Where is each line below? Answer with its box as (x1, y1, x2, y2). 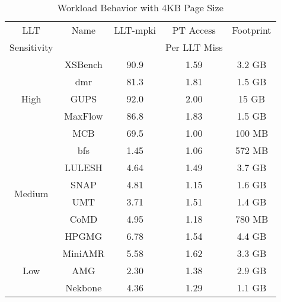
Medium (14, 186, 49, 200)
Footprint (232, 23, 272, 37)
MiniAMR (62, 246, 105, 260)
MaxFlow (64, 109, 103, 123)
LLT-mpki (114, 23, 157, 37)
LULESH (65, 160, 103, 174)
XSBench (65, 57, 103, 71)
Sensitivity (9, 40, 53, 54)
